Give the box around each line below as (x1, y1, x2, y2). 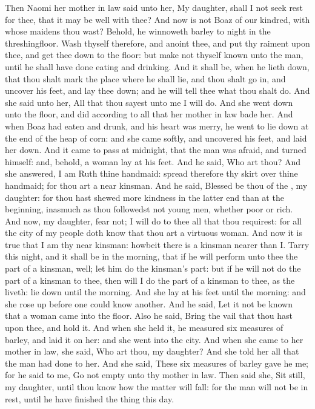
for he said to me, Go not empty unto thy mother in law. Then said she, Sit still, (5, 368, 305, 381)
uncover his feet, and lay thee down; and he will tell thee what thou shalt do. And (5, 84, 310, 97)
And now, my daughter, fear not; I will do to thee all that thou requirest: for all (5, 214, 302, 227)
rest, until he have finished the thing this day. (5, 392, 174, 405)
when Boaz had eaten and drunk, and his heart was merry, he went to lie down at (5, 119, 309, 132)
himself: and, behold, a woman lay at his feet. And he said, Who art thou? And (5, 155, 300, 168)
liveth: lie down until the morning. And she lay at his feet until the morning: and (5, 286, 306, 298)
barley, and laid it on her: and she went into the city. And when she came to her (5, 333, 303, 345)
